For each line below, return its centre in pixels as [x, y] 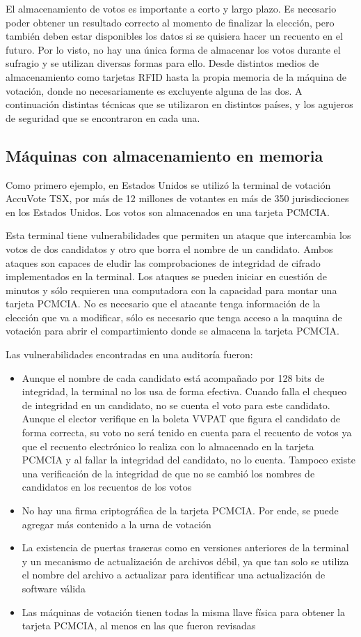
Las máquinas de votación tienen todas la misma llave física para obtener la [183, 612]
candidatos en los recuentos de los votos [107, 487]
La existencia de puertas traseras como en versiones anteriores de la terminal [185, 547]
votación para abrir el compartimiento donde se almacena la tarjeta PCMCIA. [173, 331]
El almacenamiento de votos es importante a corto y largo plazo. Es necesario [171, 8]
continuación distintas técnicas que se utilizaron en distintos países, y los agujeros [179, 104]
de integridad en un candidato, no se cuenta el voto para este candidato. [176, 405]
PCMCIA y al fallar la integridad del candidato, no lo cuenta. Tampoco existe [188, 460]
